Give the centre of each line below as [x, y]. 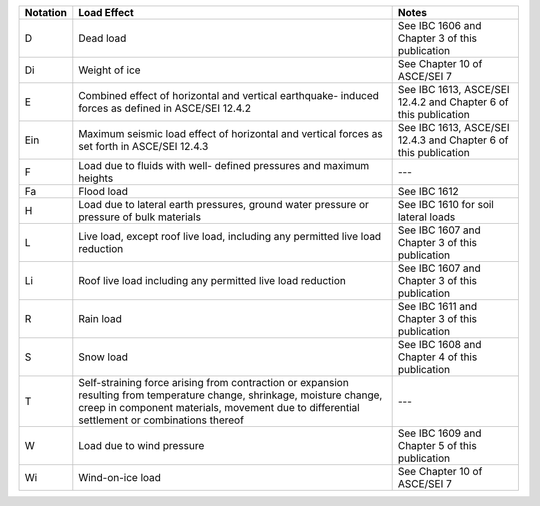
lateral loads [426, 217]
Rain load [100, 318]
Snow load [103, 357]
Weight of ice [109, 70]
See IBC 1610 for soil [445, 204]
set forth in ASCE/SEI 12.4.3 [143, 146]
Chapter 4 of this [437, 357]
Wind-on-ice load [120, 477]
